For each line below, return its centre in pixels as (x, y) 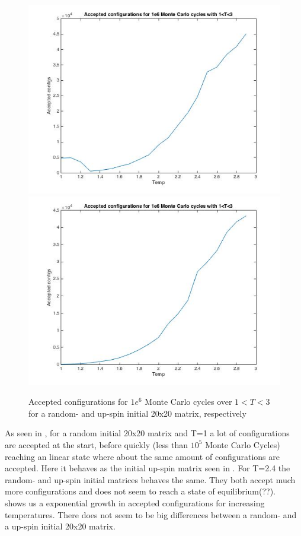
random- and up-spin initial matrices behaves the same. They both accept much (150, 479)
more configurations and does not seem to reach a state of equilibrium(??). (140, 491)
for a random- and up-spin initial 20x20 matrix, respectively (137, 413)
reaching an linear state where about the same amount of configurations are (142, 456)
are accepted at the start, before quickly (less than (97, 444)
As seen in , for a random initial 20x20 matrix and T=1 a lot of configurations (147, 433)
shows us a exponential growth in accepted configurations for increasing (135, 502)
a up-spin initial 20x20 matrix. (60, 526)
